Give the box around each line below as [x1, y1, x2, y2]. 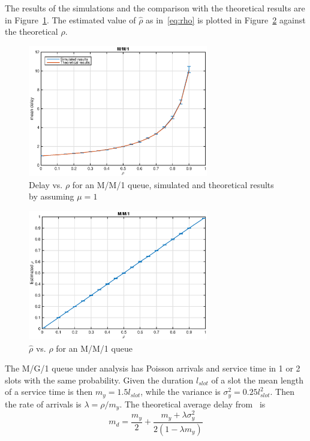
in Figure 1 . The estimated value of [5, 13, 136, 26]
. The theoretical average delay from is [119, 397, 266, 410]
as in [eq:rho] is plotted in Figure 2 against [146, 13, 306, 26]
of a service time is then [5, 385, 93, 398]
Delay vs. [29, 178, 63, 191]
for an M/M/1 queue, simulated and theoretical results [72, 178, 274, 191]
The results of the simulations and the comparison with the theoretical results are [5, 2, 305, 14]
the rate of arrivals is [5, 397, 82, 410]
